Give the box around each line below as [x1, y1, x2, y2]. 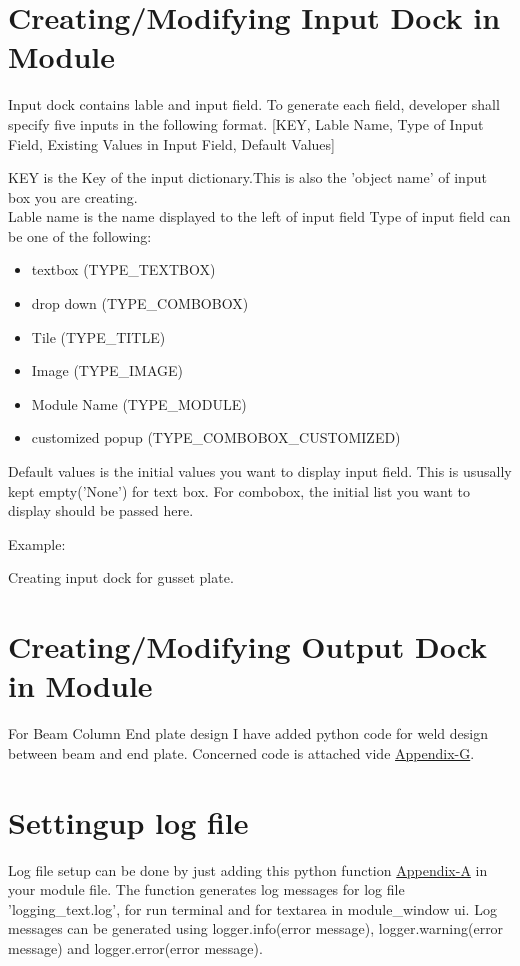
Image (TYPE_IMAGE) [31, 360, 183, 381]
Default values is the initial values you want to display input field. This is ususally [8, 461, 512, 482]
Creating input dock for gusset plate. [8, 567, 234, 588]
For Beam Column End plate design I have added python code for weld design [8, 723, 488, 744]
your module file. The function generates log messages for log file [8, 879, 405, 900]
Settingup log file [8, 801, 249, 842]
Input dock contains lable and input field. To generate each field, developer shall [8, 94, 500, 115]
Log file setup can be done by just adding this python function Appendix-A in [8, 859, 488, 880]
